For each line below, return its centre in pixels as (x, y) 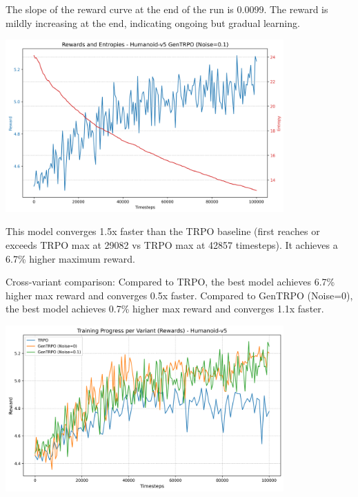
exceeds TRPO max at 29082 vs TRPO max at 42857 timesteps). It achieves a (172, 245)
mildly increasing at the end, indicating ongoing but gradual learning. (153, 22)
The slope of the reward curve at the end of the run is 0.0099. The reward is (167, 9)
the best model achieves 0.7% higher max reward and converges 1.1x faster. (165, 309)
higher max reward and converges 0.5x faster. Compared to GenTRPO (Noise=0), (179, 295)
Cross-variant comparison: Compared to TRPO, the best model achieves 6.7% (170, 282)
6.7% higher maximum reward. (70, 258)
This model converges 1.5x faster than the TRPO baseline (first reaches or (163, 231)
